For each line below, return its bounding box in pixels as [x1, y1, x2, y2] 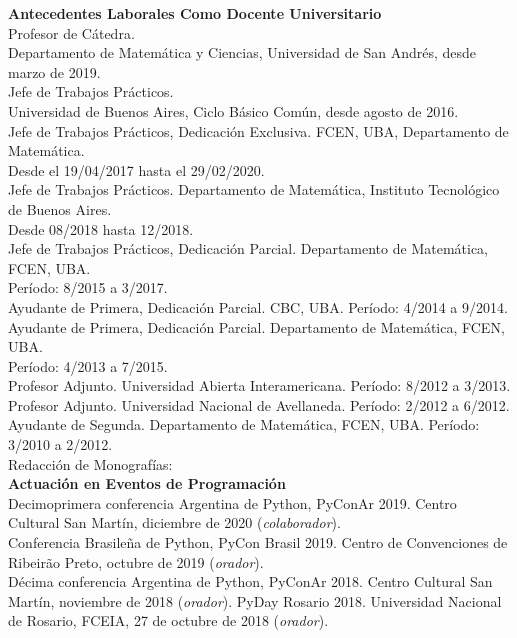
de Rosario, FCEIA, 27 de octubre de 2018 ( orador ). [8, 610, 329, 631]
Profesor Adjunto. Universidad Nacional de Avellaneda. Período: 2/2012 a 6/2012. [8, 394, 510, 415]
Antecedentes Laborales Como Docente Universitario [8, 3, 382, 23]
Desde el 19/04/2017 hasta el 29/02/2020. [8, 159, 265, 180]
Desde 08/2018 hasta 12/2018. [8, 218, 194, 239]
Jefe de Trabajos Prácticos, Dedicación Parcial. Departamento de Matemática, [8, 238, 488, 259]
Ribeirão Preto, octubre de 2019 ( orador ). [8, 551, 264, 572]
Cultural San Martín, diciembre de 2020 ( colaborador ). [8, 512, 341, 533]
